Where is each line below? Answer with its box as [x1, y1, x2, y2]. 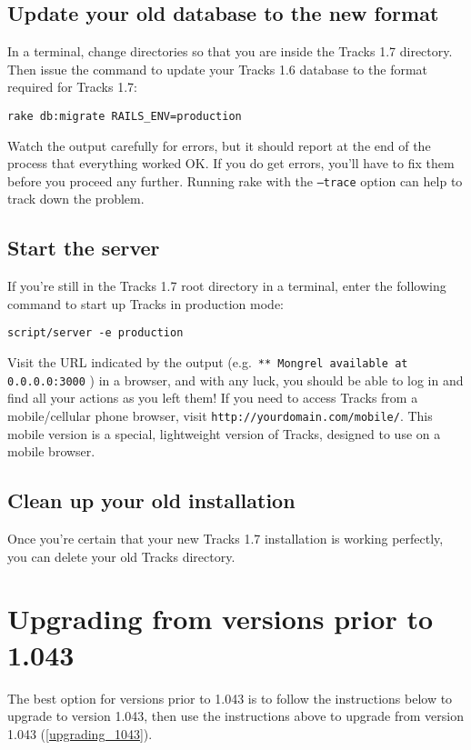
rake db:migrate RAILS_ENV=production [7, 109, 242, 123]
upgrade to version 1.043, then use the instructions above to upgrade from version [7, 706, 464, 725]
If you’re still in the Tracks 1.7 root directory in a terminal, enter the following [7, 276, 446, 295]
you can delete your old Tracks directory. [7, 546, 235, 565]
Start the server [7, 234, 160, 262]
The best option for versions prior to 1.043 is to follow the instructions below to [7, 688, 453, 707]
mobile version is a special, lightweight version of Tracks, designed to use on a [7, 424, 441, 443]
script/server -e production [7, 326, 184, 340]
